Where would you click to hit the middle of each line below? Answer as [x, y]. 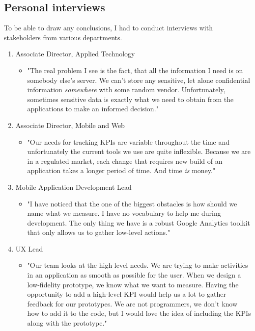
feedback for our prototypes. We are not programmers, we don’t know [132, 303]
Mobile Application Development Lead [73, 187]
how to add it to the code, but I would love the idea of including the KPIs [139, 313]
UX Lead [29, 248]
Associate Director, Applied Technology [75, 54]
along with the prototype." [67, 323]
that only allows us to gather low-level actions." [99, 232]
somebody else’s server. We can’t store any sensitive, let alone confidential [139, 80]
